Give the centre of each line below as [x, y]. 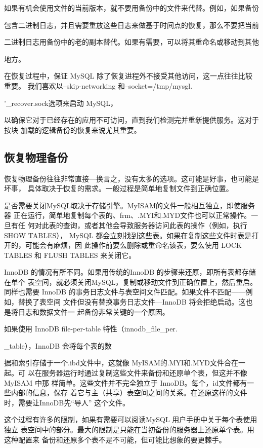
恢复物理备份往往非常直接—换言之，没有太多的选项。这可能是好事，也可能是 [131, 178]
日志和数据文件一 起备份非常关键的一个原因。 [94, 311]
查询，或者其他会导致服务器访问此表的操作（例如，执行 [155, 225]
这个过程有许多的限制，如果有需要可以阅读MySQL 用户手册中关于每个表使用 [131, 419]
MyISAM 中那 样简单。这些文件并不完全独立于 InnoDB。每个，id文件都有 [126, 382]
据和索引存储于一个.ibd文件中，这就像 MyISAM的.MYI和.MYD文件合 [118, 363]
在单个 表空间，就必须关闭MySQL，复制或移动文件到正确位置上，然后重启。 [131, 282]
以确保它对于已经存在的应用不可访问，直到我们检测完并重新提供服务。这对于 [131, 120]
